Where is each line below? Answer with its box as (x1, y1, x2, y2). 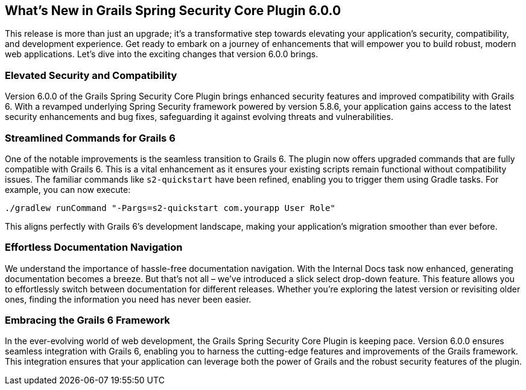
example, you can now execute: (5, 184, 131, 195)
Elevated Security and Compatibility (5, 69, 177, 81)
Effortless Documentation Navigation (5, 241, 183, 254)
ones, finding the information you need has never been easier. (5, 294, 252, 304)
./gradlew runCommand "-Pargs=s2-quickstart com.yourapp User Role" (5, 203, 335, 213)
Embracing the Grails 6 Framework (5, 314, 170, 327)
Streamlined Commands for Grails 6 (5, 131, 176, 144)
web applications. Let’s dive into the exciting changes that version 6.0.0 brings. (5, 49, 318, 60)
